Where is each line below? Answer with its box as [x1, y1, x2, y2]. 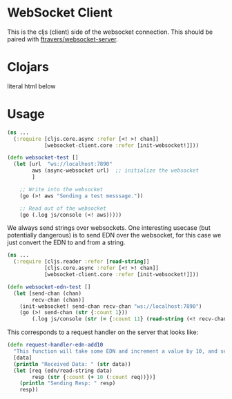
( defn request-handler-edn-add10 [7, 342, 104, 349]
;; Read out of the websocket [19, 205, 107, 212]
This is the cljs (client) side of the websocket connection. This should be [7, 28, 213, 36]
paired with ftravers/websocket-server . [7, 35, 119, 43]
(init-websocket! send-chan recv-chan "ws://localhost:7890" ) [19, 302, 202, 310]
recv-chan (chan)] [32, 296, 85, 303]
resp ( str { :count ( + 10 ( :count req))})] [32, 373, 156, 380]
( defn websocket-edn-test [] [7, 283, 91, 291]
